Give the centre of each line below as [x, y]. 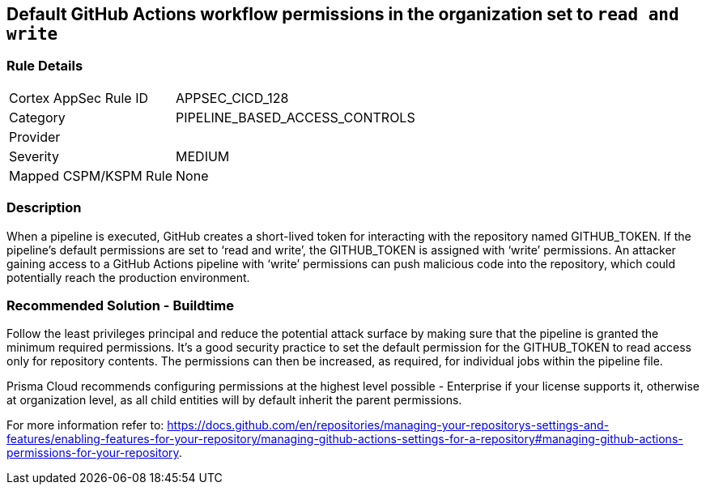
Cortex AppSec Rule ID [79, 98]
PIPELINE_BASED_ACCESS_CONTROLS [296, 117]
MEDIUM [203, 156]
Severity [34, 156]
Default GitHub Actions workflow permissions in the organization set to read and [343, 14]
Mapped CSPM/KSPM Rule [91, 175]
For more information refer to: [85, 425]
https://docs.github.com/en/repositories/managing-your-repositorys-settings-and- [388, 425]
